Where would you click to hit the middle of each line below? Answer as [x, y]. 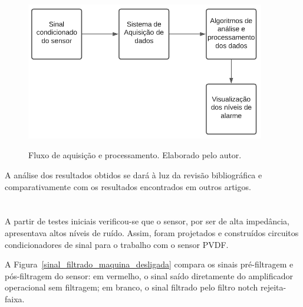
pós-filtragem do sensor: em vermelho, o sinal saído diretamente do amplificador [149, 275]
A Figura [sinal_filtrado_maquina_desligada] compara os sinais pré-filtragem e [149, 264]
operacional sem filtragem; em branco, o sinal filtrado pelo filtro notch [131, 287]
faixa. [15, 298]
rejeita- [273, 287]
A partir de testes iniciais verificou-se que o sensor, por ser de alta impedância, [147, 221]
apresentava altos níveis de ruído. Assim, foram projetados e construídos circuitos [152, 232]
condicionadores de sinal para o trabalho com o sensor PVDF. [117, 244]
